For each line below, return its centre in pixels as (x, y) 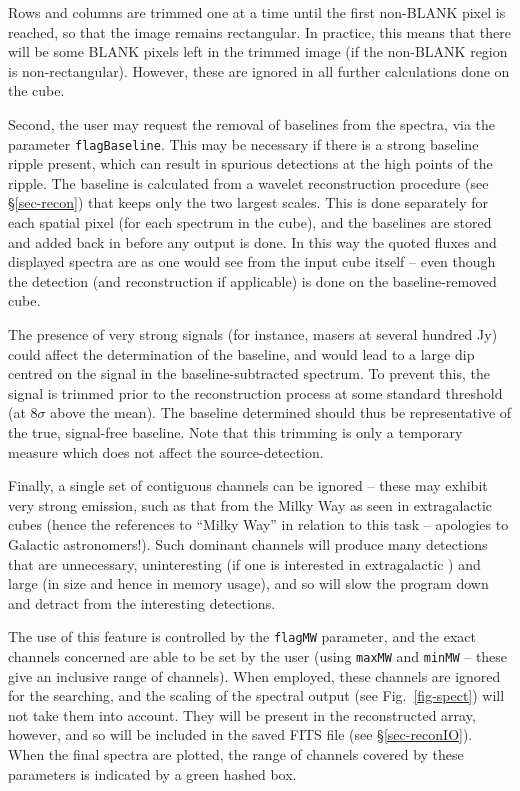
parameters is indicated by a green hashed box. (152, 773)
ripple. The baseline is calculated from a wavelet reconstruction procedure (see (248, 182)
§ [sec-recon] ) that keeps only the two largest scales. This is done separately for (248, 202)
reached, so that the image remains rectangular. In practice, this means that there (259, 31)
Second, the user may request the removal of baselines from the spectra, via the (252, 123)
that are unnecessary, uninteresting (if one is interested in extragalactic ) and (244, 563)
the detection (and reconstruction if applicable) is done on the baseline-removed (252, 280)
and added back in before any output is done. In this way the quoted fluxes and (252, 241)
